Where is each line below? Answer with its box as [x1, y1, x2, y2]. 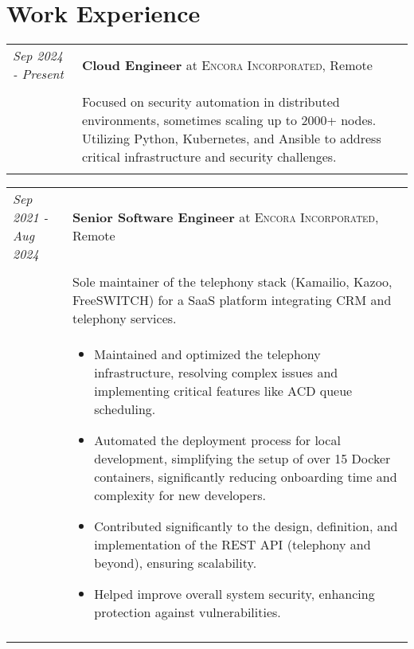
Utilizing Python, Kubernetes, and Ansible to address [81, 129, 381, 148]
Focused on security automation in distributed [81, 92, 340, 111]
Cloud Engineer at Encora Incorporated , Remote [81, 55, 373, 74]
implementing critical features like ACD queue [94, 381, 353, 401]
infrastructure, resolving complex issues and [94, 363, 338, 382]
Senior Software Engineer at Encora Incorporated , [72, 208, 379, 227]
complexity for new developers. [94, 486, 266, 505]
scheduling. [94, 400, 156, 419]
